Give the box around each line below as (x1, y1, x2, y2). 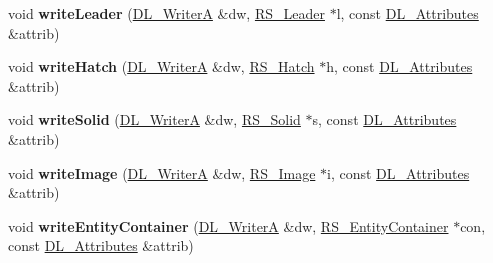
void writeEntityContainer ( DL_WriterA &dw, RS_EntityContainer (8, 215, 449, 236)
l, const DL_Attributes (336, 3, 479, 23)
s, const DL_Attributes (312, 109, 457, 130)
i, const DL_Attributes (327, 162, 470, 183)
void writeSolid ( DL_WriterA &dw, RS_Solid (8, 109, 301, 130)
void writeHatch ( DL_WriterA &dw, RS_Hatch (8, 56, 315, 77)
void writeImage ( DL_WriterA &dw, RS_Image (8, 162, 316, 183)
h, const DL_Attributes (326, 56, 473, 77)
